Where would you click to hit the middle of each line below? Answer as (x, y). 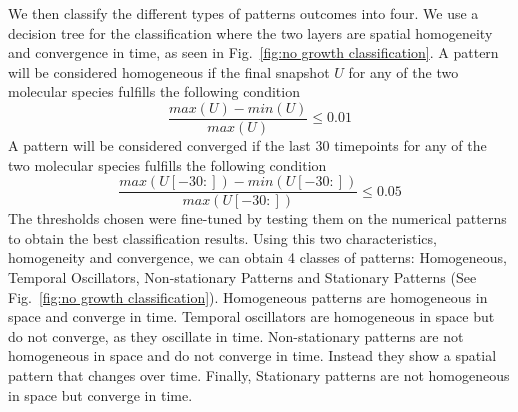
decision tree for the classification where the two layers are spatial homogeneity (250, 32)
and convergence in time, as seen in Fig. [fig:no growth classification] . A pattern (253, 52)
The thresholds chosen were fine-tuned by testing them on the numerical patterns (257, 218)
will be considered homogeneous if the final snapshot (169, 71)
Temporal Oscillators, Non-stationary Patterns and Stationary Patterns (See (242, 277)
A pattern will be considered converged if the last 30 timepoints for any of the (247, 145)
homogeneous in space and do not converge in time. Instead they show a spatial (252, 355)
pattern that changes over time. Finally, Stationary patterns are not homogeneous (259, 375)
